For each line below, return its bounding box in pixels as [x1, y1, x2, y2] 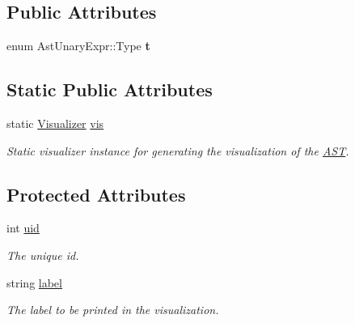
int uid [6, 219, 40, 236]
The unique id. [6, 246, 79, 263]
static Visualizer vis [6, 115, 104, 131]
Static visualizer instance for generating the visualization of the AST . [6, 142, 349, 159]
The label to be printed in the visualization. [6, 301, 219, 318]
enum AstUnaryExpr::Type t [6, 37, 150, 54]
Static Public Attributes [6, 77, 213, 102]
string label [6, 274, 62, 291]
